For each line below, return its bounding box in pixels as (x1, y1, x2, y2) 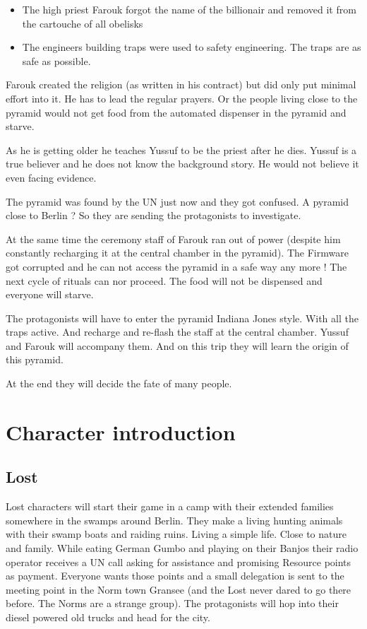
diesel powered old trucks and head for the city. (6, 609, 210, 624)
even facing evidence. (6, 170, 97, 184)
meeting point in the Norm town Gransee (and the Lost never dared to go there (6, 582, 351, 596)
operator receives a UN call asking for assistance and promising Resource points (6, 554, 351, 569)
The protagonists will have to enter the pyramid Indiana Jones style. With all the (6, 310, 359, 325)
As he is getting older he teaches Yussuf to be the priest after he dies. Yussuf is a (6, 142, 357, 157)
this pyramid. (6, 352, 64, 367)
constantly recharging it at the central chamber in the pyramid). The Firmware (6, 245, 349, 260)
